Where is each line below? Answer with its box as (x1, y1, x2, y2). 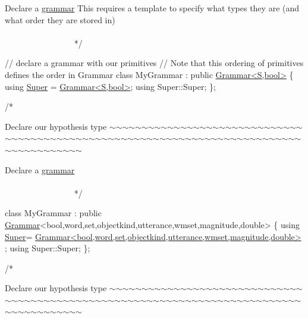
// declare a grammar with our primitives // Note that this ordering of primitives (5, 57, 304, 69)
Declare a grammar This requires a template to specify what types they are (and (5, 2, 300, 14)
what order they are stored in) (5, 13, 115, 26)
